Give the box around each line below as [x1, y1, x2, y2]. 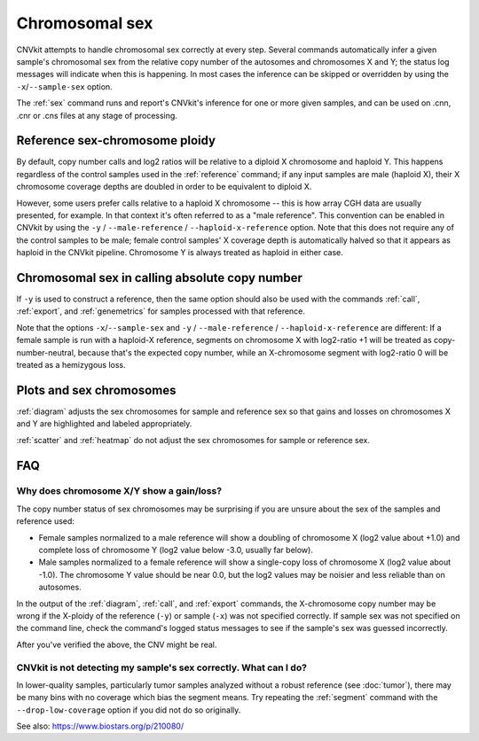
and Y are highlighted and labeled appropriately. [16, 418, 192, 429]
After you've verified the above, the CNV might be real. [16, 639, 217, 650]
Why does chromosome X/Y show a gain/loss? [16, 485, 222, 497]
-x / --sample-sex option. [16, 81, 113, 92]
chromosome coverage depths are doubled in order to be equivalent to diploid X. [16, 182, 312, 192]
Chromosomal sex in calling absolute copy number [16, 270, 303, 285]
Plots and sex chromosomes [16, 382, 177, 398]
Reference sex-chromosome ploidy [16, 133, 216, 148]
